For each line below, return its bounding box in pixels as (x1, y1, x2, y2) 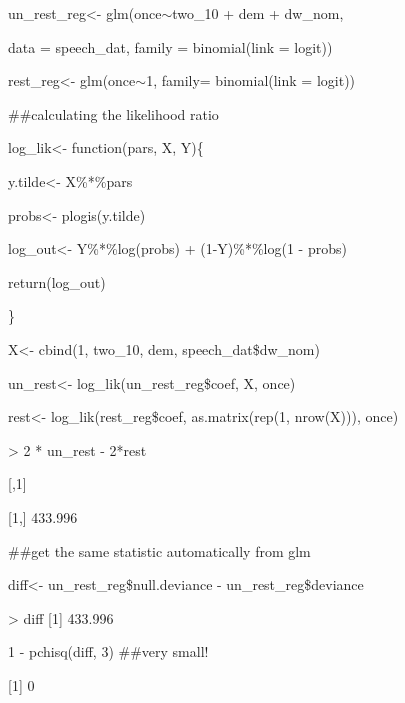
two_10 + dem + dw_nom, (172, 3, 344, 23)
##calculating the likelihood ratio (8, 103, 219, 124)
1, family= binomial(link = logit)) (146, 70, 356, 91)
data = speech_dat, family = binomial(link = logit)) (8, 36, 333, 57)
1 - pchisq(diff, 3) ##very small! (8, 641, 209, 662)
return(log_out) (8, 271, 106, 292)
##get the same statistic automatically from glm (8, 540, 311, 561)
